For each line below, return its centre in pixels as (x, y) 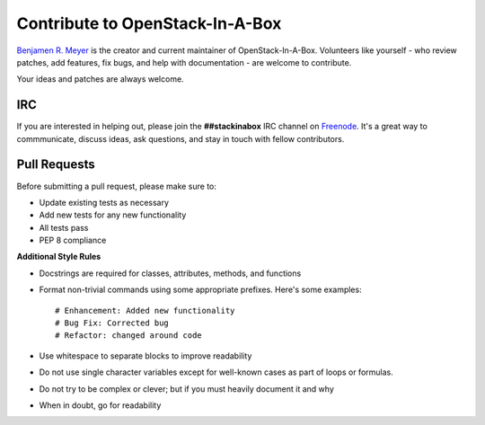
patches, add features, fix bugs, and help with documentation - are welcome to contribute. (184, 62)
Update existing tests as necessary (104, 202)
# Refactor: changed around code (128, 336)
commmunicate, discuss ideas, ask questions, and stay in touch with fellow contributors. (181, 138)
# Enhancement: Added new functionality (145, 310)
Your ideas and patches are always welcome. (100, 79)
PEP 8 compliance (73, 240)
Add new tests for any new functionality (113, 215)
